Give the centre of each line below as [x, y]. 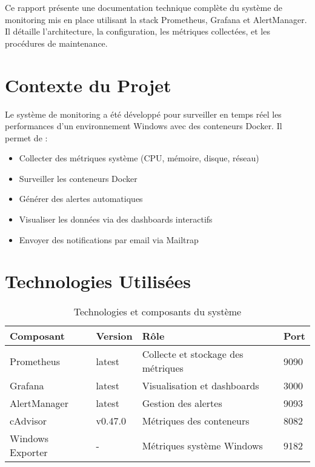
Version [114, 336]
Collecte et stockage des [193, 354]
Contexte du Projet [88, 85]
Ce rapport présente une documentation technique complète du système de [144, 7]
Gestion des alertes [182, 403]
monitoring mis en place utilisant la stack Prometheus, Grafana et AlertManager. [156, 19]
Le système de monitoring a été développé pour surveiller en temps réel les [143, 114]
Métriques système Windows [202, 445]
